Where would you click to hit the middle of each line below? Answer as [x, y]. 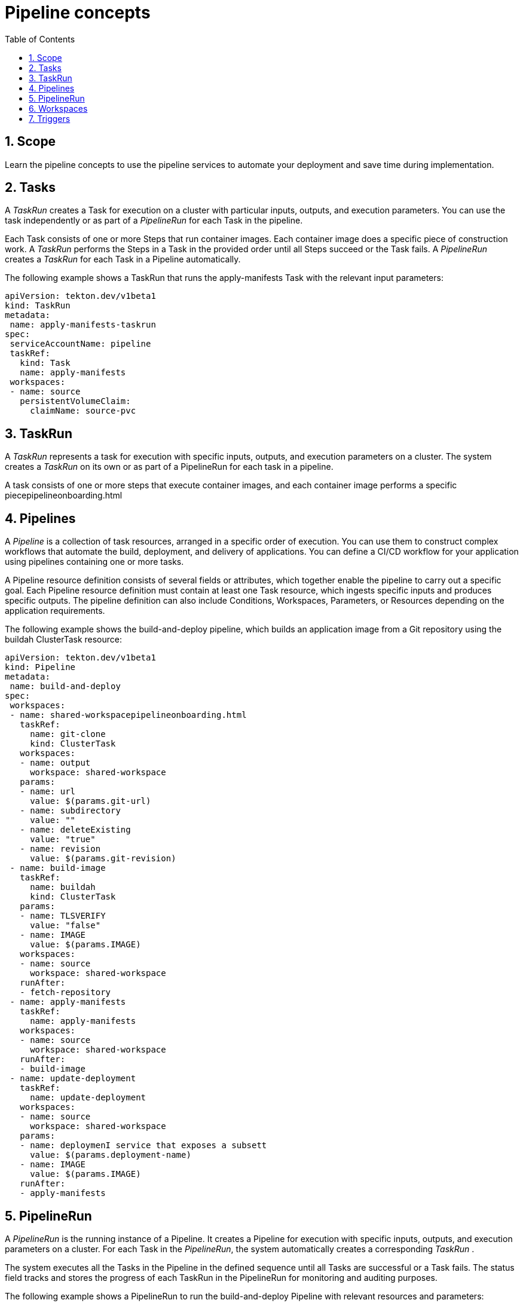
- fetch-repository [65, 992]
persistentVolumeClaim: [75, 401]
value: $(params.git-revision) [103, 859]
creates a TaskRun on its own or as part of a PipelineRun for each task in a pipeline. [169, 467]
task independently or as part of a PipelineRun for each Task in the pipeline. [154, 221]
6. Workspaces [58, 108]
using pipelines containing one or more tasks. [94, 562]
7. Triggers [50, 118]
